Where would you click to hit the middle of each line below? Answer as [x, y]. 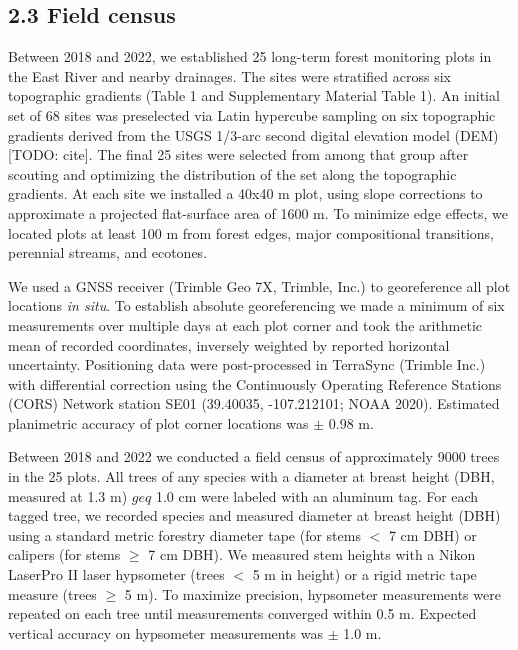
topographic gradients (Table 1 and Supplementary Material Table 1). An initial [254, 95]
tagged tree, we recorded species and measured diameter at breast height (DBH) [254, 515]
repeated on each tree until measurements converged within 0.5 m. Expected [242, 613]
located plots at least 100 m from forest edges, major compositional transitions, [251, 232]
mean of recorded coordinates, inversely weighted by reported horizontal [229, 344]
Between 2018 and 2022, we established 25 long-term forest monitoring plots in [250, 56]
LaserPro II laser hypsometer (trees [116, 574]
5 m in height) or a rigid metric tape [364, 574]
